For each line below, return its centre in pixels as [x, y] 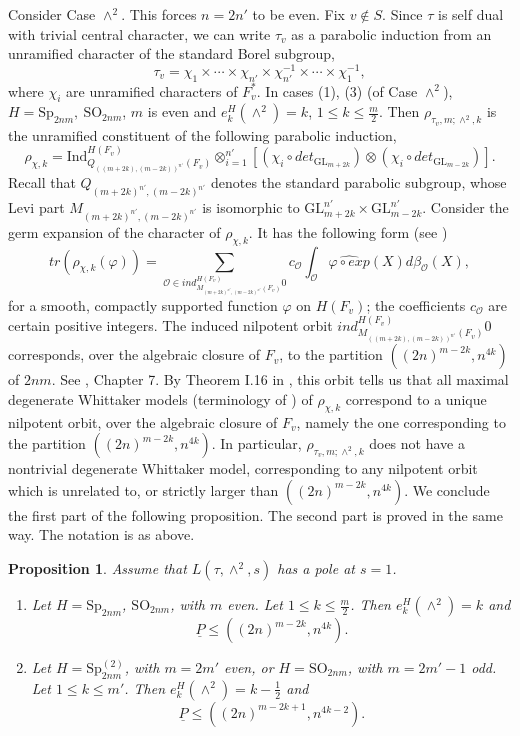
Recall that [42, 182]
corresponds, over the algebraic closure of [134, 354]
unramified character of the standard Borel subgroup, [171, 53]
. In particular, [256, 443]
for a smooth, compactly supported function [143, 304]
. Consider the [465, 207]
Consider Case [52, 14]
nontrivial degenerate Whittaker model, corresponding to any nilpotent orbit [243, 468]
